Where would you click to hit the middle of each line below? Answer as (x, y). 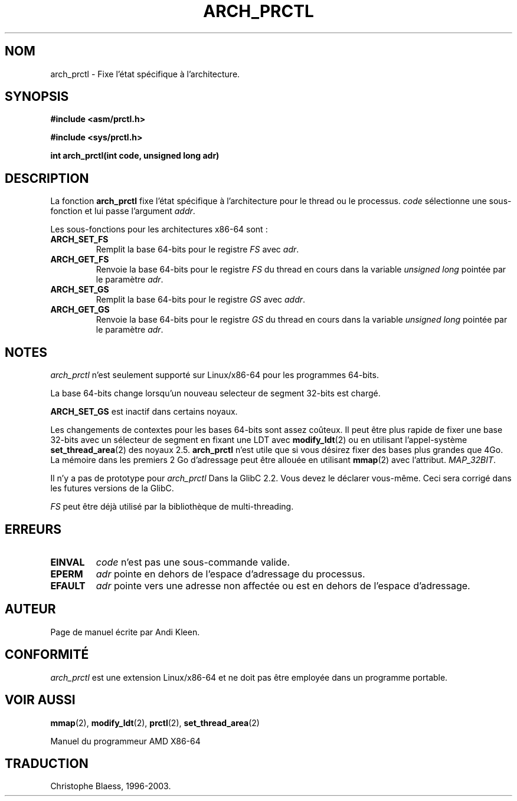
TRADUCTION (47, 763)
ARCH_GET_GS (80, 310)
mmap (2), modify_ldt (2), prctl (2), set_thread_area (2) (155, 723)
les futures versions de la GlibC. (112, 488)
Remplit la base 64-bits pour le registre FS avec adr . (197, 250)
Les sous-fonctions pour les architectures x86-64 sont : (159, 229)
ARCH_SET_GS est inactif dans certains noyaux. (144, 412)
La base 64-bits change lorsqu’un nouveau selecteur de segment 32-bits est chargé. (215, 393)
